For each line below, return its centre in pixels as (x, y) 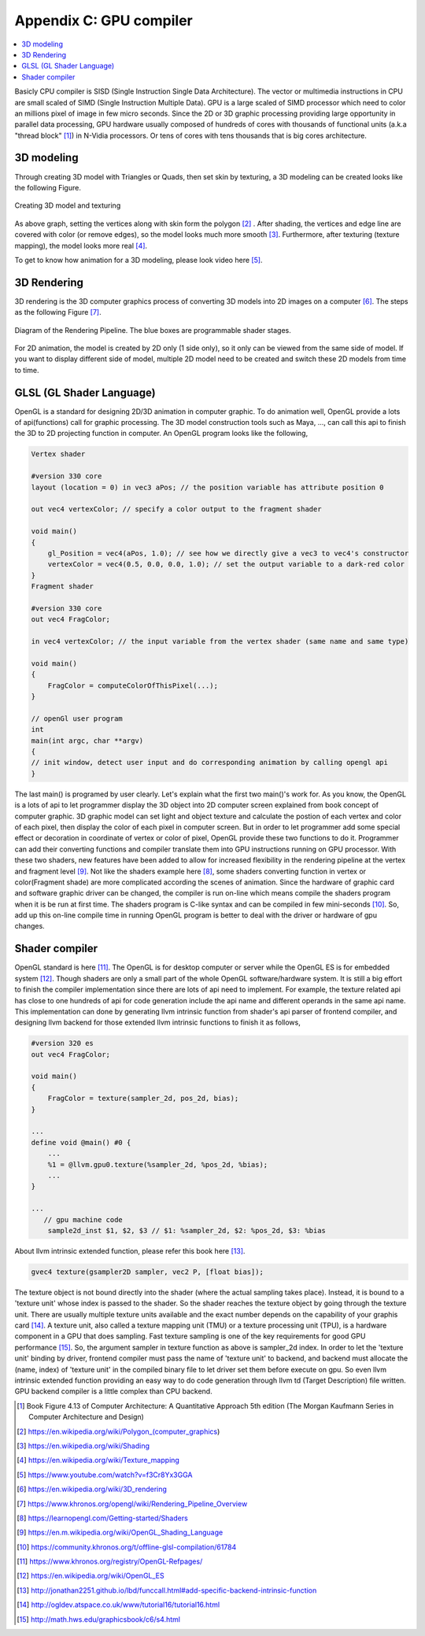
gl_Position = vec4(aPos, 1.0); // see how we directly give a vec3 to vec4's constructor (228, 553)
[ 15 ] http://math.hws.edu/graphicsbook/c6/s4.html (99, 1619)
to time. (27, 370)
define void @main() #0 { (81, 1142)
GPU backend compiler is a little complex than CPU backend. (113, 1391)
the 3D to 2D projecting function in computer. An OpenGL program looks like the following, (161, 434)
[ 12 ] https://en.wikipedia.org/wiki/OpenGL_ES (91, 1576)
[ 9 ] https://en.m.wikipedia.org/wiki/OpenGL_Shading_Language (120, 1533)
